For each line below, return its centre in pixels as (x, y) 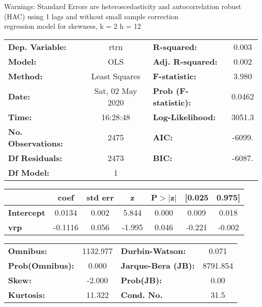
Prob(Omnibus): (41, 265)
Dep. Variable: (37, 46)
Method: (25, 76)
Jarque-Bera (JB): (158, 265)
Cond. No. (142, 294)
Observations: (36, 143)
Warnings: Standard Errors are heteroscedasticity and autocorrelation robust (123, 6)
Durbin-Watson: (153, 250)
